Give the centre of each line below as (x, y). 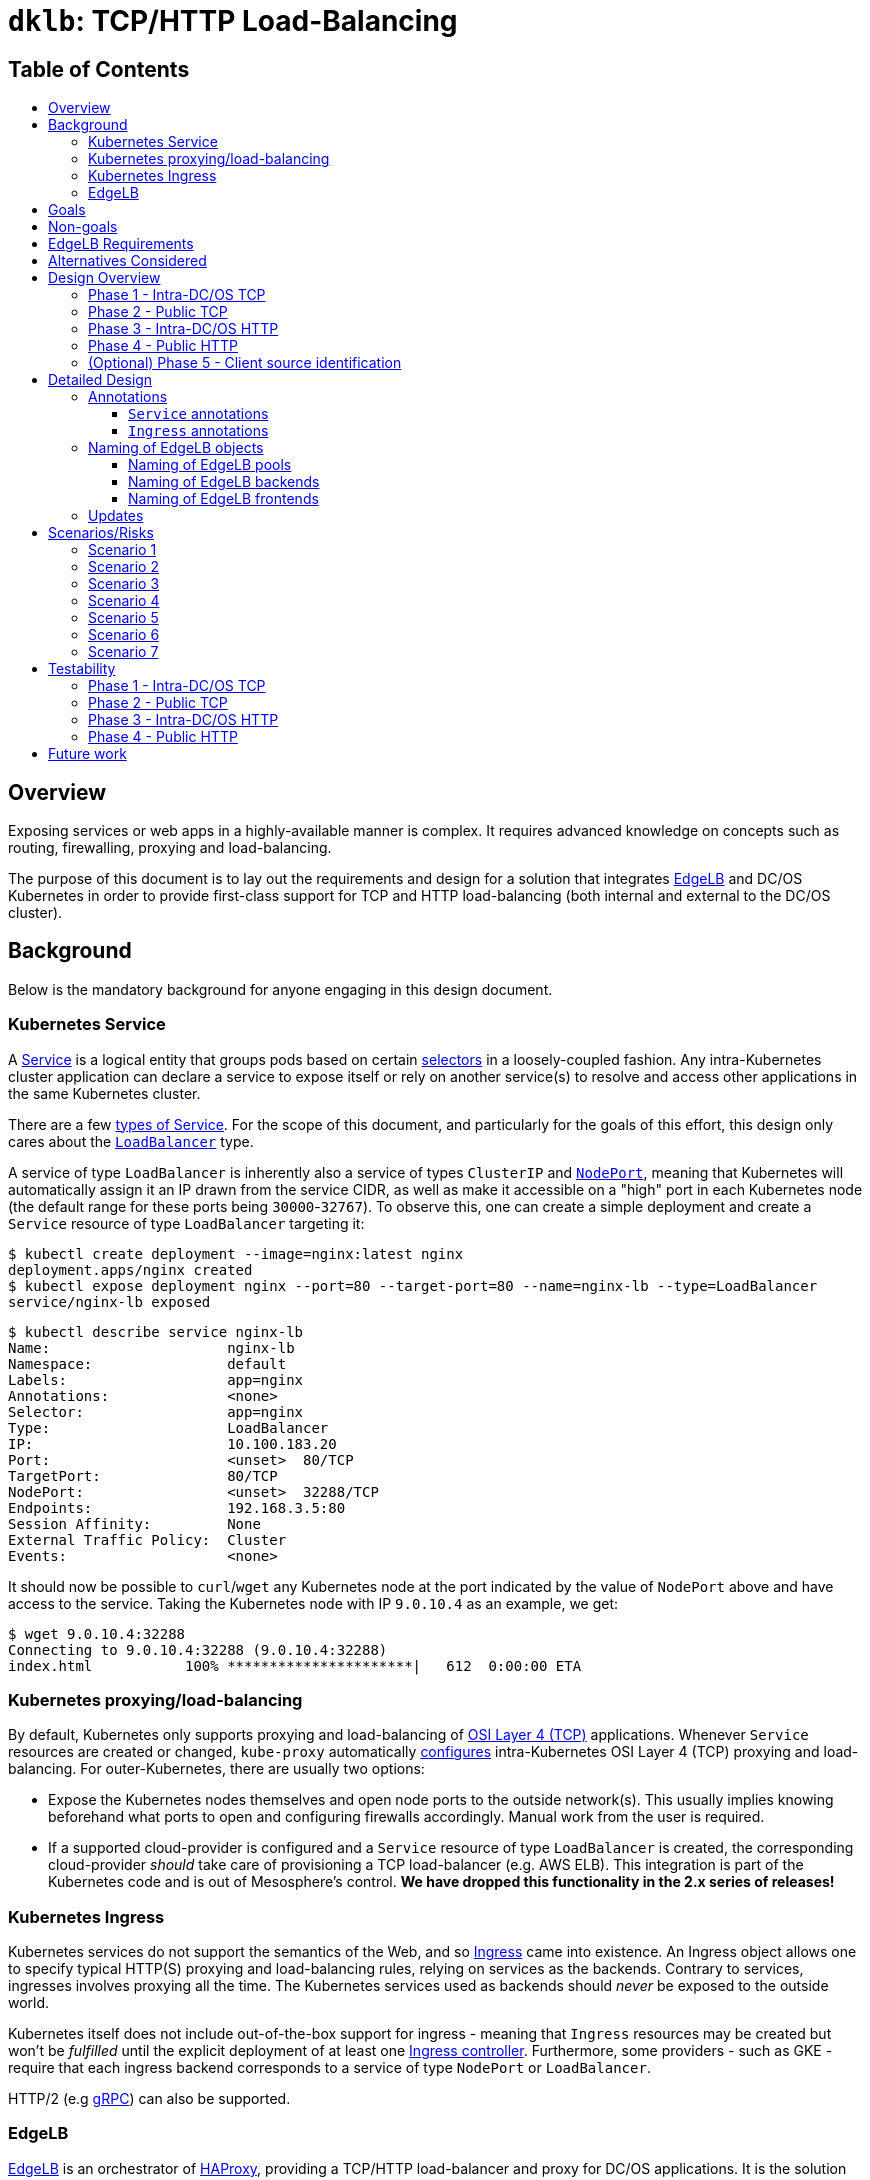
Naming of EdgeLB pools (210, 465)
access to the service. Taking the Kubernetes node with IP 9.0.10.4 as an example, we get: (313, 1603)
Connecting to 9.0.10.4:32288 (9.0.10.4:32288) (198, 1649)
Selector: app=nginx (156, 1411)
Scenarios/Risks (101, 533)
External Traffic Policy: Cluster (147, 1539)
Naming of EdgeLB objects (176, 448)
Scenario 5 (123, 618)
